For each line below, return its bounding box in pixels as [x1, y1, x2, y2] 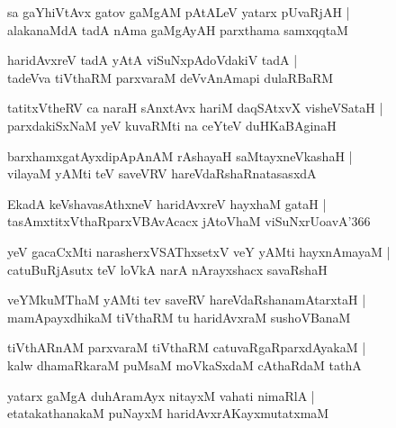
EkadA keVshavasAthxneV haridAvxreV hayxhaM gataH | [7, 194, 327, 213]
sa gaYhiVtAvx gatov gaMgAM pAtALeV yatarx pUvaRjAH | [7, 3, 350, 21]
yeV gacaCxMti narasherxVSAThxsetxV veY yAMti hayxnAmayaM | [7, 241, 391, 260]
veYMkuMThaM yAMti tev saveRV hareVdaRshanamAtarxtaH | [7, 290, 366, 309]
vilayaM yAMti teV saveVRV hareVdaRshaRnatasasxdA [7, 164, 317, 183]
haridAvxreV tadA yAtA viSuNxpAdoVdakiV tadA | [7, 50, 298, 69]
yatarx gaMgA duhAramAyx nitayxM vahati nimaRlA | [7, 386, 315, 405]
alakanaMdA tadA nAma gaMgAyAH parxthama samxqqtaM [7, 20, 348, 39]
